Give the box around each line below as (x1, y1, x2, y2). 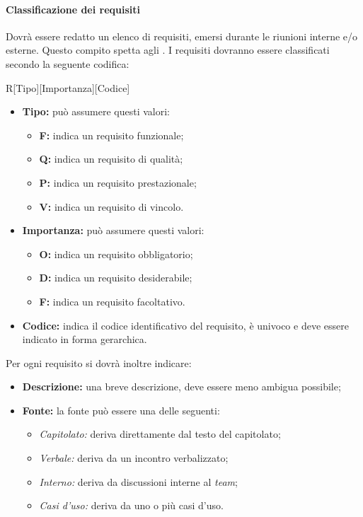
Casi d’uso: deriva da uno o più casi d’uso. (39, 498, 224, 513)
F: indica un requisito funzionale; (39, 127, 184, 142)
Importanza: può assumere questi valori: (22, 223, 204, 238)
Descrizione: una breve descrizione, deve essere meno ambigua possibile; (22, 379, 341, 394)
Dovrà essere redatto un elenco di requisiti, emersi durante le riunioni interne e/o (6, 28, 358, 43)
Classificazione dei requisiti (6, 1, 141, 16)
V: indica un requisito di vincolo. (39, 199, 184, 214)
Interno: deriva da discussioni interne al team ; (39, 474, 238, 489)
